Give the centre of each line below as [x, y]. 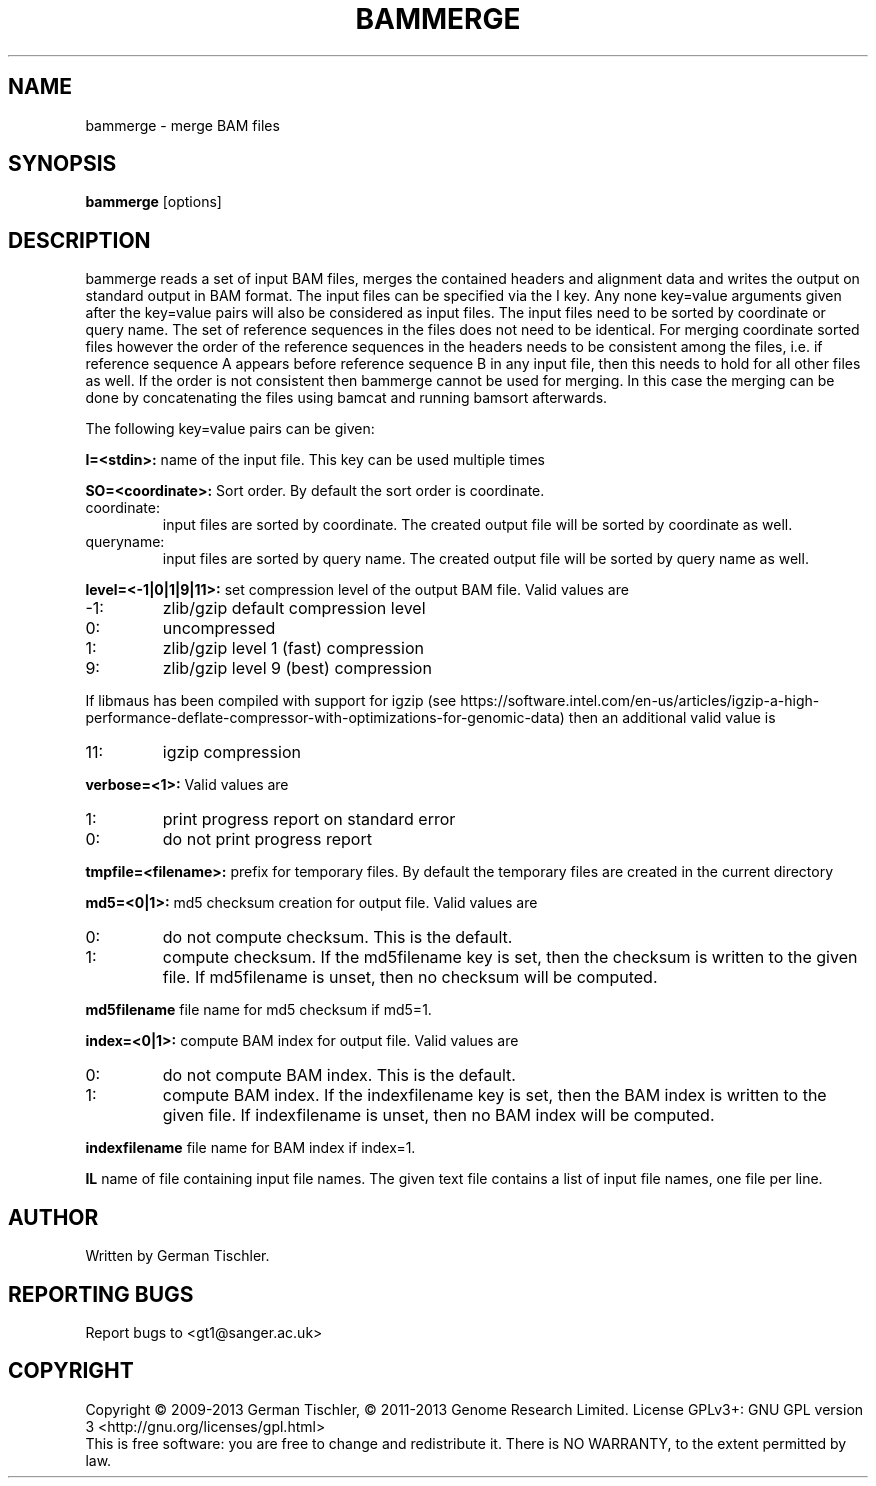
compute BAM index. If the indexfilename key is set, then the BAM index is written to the [494, 1095]
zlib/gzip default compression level [294, 608]
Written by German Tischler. [177, 1256]
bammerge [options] [153, 202]
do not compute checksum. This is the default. [337, 937]
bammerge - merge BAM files [182, 125]
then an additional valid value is [672, 718]
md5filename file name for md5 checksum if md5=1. [258, 1010]
